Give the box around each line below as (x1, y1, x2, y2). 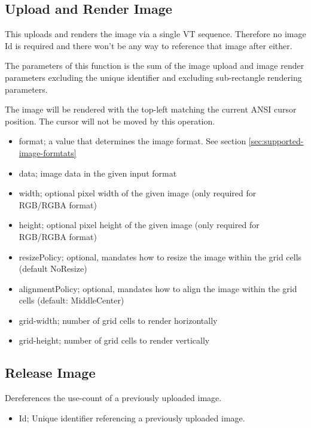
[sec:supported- (248, 135, 304, 147)
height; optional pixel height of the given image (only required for (19, 218, 260, 231)
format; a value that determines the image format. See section (19, 135, 246, 147)
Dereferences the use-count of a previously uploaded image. (5, 391, 222, 404)
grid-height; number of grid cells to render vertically (19, 334, 210, 347)
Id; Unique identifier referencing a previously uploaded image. (19, 411, 245, 424)
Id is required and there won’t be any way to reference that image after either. (5, 39, 292, 51)
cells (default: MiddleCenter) (19, 294, 124, 306)
